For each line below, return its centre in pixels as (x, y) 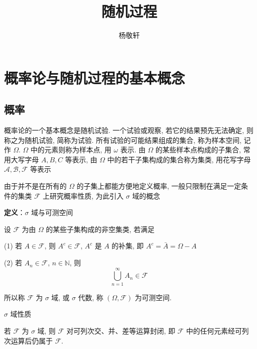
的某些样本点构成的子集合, (198, 150)
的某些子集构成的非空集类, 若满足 (100, 229)
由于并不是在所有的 (35, 186)
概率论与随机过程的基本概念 (95, 77)
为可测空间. (153, 297)
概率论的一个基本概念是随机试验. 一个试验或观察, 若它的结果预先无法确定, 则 (129, 130)
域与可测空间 (52, 212)
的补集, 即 (128, 246)
